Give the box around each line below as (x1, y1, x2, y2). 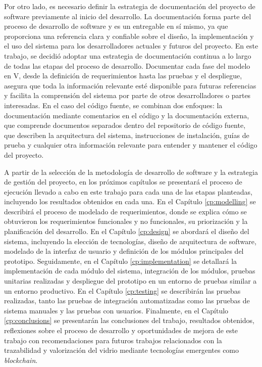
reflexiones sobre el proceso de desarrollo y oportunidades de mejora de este (4, 325, 238, 335)
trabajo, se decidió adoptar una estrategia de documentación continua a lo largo (4, 50, 251, 61)
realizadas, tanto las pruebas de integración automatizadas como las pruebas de (4, 295, 250, 306)
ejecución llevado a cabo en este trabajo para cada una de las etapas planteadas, (4, 186, 252, 197)
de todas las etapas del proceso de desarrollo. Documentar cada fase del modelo (4, 60, 250, 71)
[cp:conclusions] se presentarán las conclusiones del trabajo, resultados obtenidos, (4, 315, 254, 326)
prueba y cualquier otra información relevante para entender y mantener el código (4, 140, 257, 150)
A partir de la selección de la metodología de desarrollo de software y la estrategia (4, 166, 258, 177)
